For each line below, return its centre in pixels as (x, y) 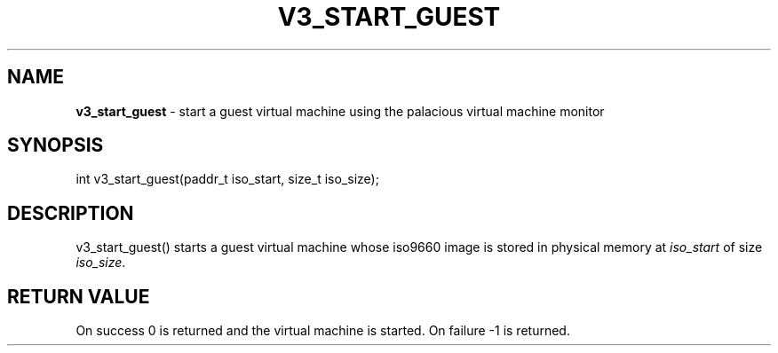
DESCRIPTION (71, 213)
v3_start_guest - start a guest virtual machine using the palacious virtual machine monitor (340, 111)
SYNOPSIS (56, 145)
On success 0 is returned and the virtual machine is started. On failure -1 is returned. (323, 331)
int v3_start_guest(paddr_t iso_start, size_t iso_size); (227, 179)
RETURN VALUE (79, 296)
